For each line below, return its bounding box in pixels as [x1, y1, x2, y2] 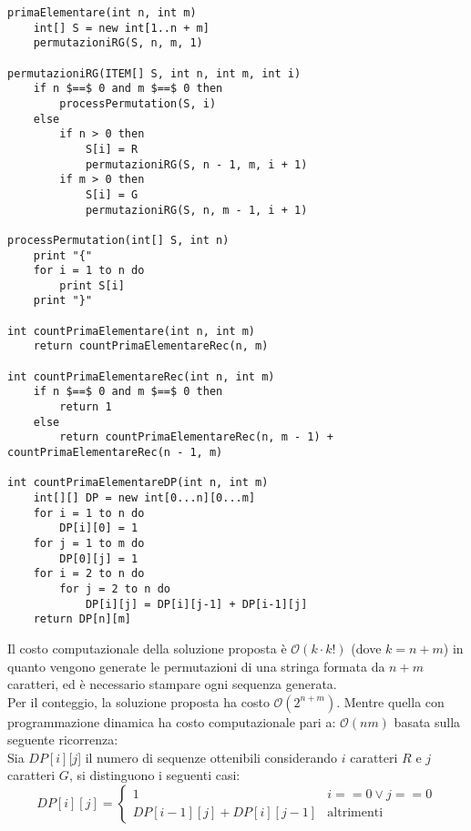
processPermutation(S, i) [59, 96, 217, 110]
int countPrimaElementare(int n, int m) [7, 324, 256, 338]
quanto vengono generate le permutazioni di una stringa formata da [7, 656, 385, 675]
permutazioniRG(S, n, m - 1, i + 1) [85, 203, 308, 217]
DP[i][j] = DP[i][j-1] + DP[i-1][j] [85, 597, 308, 611]
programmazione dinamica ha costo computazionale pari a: [7, 712, 336, 731]
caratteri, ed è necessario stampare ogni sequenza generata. [7, 674, 337, 694]
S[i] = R [85, 142, 138, 156]
